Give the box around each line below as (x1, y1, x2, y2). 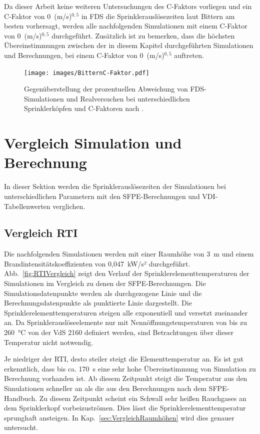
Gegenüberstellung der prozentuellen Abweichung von (24, 83, 188, 94)
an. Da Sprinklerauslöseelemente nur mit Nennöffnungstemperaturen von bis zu (4, 317, 247, 327)
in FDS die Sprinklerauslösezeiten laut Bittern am (81, 10, 235, 21)
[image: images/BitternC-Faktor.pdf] (24, 69, 149, 76)
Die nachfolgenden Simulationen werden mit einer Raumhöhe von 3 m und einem (4, 248, 254, 259)
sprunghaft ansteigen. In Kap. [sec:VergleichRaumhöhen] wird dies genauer (4, 412, 234, 422)
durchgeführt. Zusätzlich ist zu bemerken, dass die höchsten (51, 30, 235, 40)
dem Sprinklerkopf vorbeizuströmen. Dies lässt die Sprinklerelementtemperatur (4, 402, 246, 413)
